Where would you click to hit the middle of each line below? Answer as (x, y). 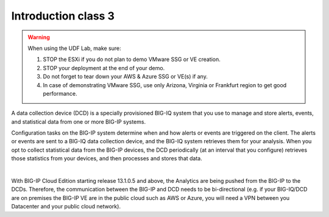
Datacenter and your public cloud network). (66, 207)
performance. (60, 93)
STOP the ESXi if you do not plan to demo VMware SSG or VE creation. (132, 59)
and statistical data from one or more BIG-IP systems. (79, 121)
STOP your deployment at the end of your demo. (104, 68)
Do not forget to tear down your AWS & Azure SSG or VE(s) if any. (126, 77)
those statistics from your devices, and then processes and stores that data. (107, 158)
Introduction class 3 (63, 16)
